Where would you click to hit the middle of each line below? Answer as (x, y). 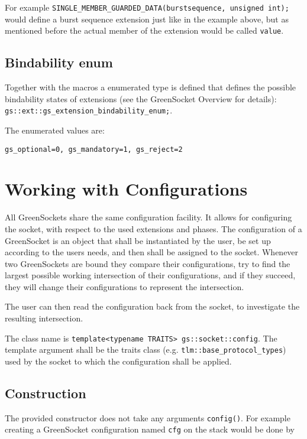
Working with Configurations (126, 189)
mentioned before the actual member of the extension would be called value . (144, 30)
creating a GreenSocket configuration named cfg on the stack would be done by (150, 429)
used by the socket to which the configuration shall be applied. (118, 361)
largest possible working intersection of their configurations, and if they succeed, (150, 275)
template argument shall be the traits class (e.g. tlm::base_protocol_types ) (146, 349)
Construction (46, 393)
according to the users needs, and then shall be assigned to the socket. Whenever (152, 252)
